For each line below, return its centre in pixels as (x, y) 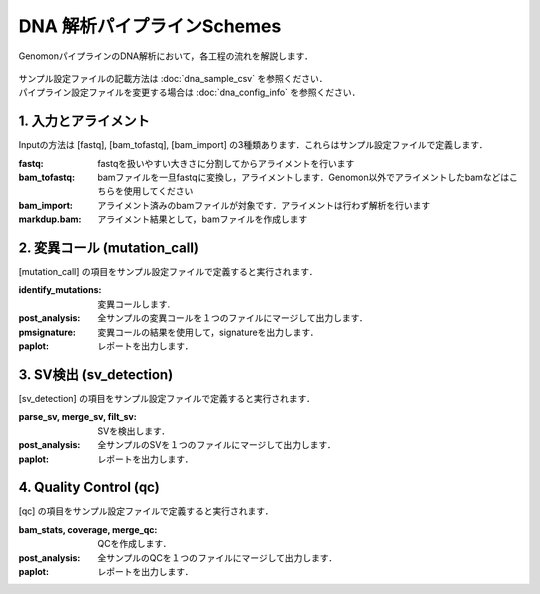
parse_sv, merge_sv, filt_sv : (77, 417)
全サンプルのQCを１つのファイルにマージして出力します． (217, 557)
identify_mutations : (60, 290)
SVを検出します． (134, 431)
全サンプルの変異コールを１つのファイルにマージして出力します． (233, 318)
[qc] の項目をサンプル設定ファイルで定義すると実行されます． (146, 511)
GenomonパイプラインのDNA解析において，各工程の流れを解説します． (166, 56)
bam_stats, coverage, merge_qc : (88, 529)
